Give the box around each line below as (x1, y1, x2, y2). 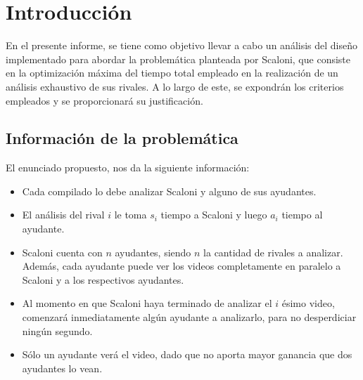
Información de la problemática (6, 127, 238, 149)
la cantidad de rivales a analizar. (203, 244, 343, 259)
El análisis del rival (22, 207, 105, 222)
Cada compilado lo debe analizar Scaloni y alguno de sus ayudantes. (22, 183, 317, 198)
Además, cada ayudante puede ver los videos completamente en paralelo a (22, 258, 341, 273)
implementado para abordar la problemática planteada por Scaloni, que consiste (6, 51, 350, 66)
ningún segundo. (22, 323, 93, 338)
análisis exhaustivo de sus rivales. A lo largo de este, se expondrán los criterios (6, 79, 344, 93)
